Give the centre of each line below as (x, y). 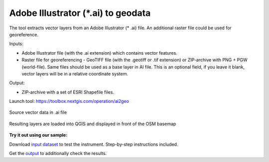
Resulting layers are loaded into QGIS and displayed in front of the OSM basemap (93, 124)
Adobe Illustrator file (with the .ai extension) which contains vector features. (100, 53)
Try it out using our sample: (38, 135)
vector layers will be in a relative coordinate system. (75, 74)
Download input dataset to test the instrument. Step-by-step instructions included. (94, 144)
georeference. (24, 34)
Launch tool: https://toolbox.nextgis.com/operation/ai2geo (69, 101)
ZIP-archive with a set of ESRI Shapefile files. (68, 92)
